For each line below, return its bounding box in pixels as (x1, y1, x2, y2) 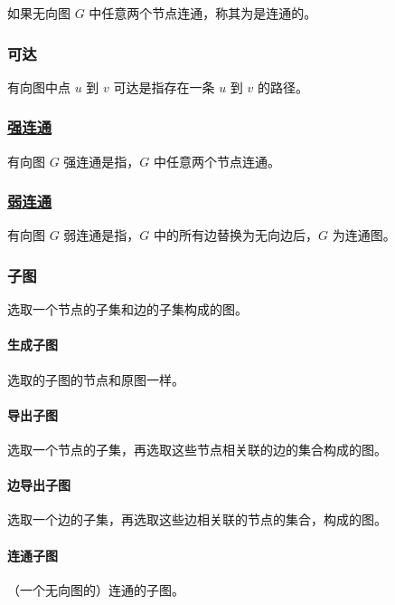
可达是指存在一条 (113, 77, 215, 96)
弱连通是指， (63, 226, 140, 245)
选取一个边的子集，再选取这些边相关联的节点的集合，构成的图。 (7, 510, 387, 529)
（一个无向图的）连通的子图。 (7, 580, 184, 599)
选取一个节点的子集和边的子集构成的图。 (7, 300, 248, 319)
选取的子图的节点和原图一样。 (7, 370, 184, 389)
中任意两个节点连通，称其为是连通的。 (89, 4, 317, 22)
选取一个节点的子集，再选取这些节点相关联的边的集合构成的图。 (7, 440, 387, 459)
